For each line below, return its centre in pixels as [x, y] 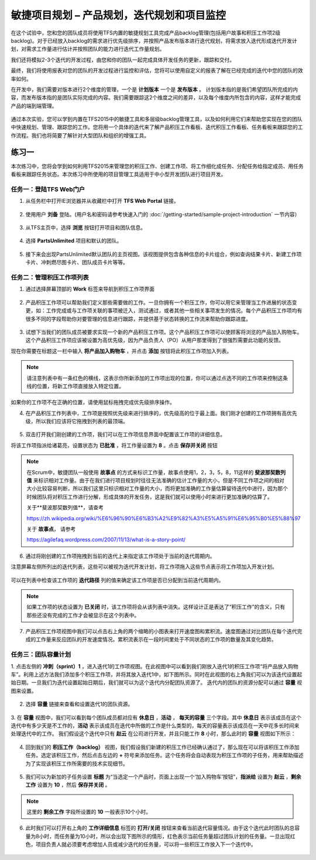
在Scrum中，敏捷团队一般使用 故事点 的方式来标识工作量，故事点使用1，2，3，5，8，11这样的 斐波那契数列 [156, 472]
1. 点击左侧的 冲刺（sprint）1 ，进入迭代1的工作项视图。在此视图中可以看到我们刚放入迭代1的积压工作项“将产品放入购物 [154, 666]
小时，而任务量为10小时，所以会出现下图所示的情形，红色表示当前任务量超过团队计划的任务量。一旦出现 [165, 836]
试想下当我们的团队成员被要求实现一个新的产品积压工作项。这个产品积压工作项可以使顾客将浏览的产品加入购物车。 [164, 332]
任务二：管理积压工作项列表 [50, 277]
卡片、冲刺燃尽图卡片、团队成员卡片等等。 [77, 263]
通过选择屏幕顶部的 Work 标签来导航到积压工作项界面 [90, 289]
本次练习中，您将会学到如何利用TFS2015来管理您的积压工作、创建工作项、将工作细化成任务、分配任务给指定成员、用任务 [157, 166]
